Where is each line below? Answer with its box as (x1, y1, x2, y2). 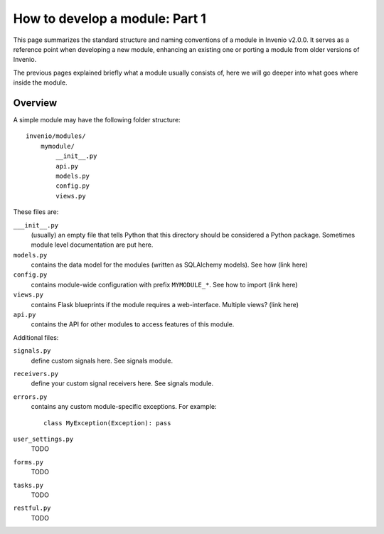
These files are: (13, 208, 59, 216)
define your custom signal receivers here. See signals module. (31, 379, 213, 388)
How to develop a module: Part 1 (13, 11, 206, 26)
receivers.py (13, 370, 59, 378)
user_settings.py (13, 434, 74, 443)
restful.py (13, 504, 51, 512)
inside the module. (13, 78, 68, 87)
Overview (13, 97, 58, 109)
